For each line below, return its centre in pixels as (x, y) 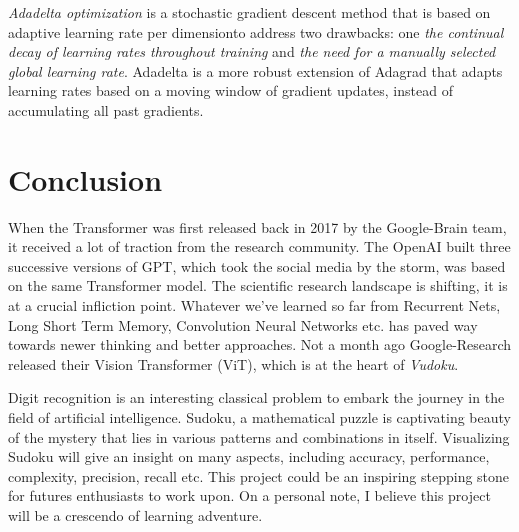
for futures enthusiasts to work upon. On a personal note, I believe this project (249, 495)
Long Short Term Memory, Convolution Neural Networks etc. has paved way (243, 324)
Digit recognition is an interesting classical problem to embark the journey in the (256, 397)
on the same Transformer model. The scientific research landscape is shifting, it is (258, 285)
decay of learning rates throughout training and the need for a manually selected (252, 51)
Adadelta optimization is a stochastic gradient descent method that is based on (249, 12)
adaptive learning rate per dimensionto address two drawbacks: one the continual (256, 31)
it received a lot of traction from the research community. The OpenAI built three (259, 246)
